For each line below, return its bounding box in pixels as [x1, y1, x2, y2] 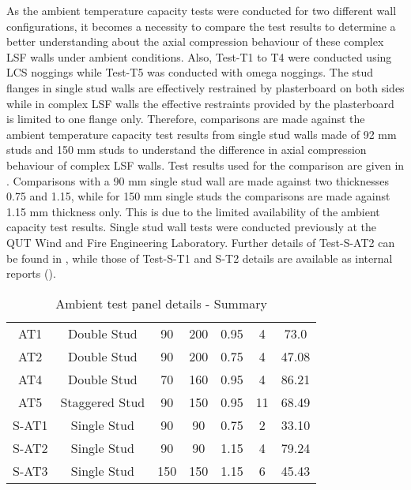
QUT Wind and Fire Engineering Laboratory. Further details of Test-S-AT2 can [6, 234, 395, 250]
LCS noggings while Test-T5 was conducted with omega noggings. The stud [6, 64, 374, 80]
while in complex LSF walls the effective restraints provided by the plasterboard [6, 95, 394, 111]
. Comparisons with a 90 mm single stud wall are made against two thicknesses [6, 172, 390, 189]
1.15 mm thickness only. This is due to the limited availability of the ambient [6, 203, 380, 219]
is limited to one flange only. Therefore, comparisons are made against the [6, 110, 365, 127]
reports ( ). [6, 265, 56, 282]
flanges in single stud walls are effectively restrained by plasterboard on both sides [6, 79, 405, 95]
